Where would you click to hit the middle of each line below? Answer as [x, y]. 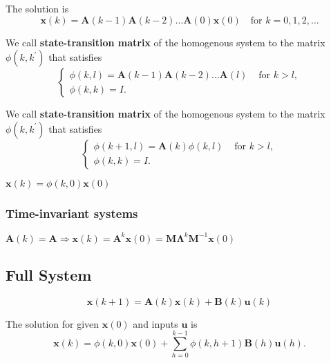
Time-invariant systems [72, 213]
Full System [49, 274]
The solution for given [53, 323]
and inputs [155, 323]
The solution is [37, 8]
